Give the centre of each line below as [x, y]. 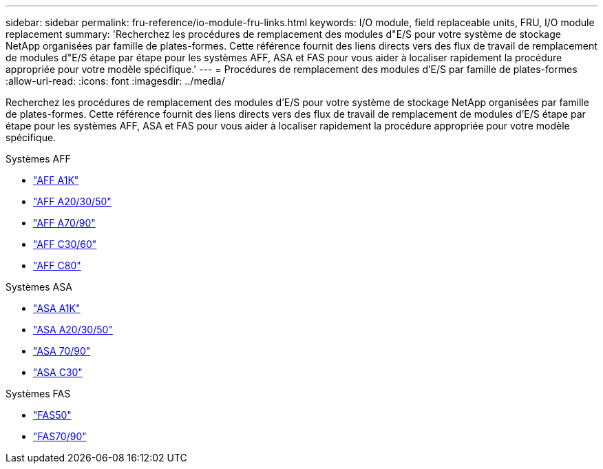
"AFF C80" [57, 265]
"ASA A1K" [57, 308]
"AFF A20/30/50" [72, 201]
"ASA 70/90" [62, 351]
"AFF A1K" [56, 180]
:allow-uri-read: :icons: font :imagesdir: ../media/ [115, 81]
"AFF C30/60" [65, 244]
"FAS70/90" [60, 436]
